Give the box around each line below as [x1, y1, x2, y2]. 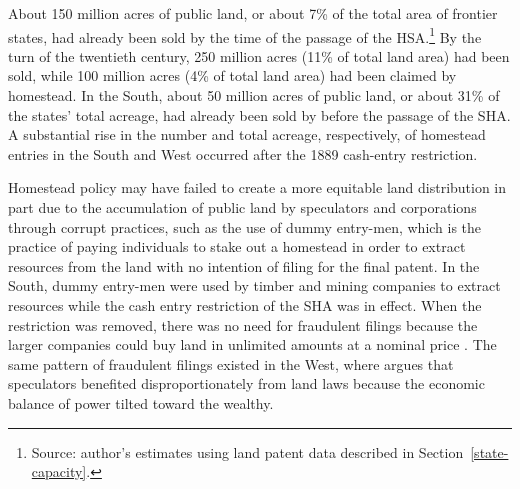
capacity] [31, 461, 87, 482]
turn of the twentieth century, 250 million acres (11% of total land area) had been [8, 45, 510, 66]
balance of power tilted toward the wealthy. [8, 392, 274, 413]
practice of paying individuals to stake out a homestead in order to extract [8, 236, 466, 257]
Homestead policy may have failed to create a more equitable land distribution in [8, 177, 507, 198]
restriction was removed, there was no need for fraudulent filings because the [8, 314, 478, 335]
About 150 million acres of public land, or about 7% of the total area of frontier [8, 3, 498, 23]
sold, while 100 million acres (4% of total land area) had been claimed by [8, 65, 457, 86]
